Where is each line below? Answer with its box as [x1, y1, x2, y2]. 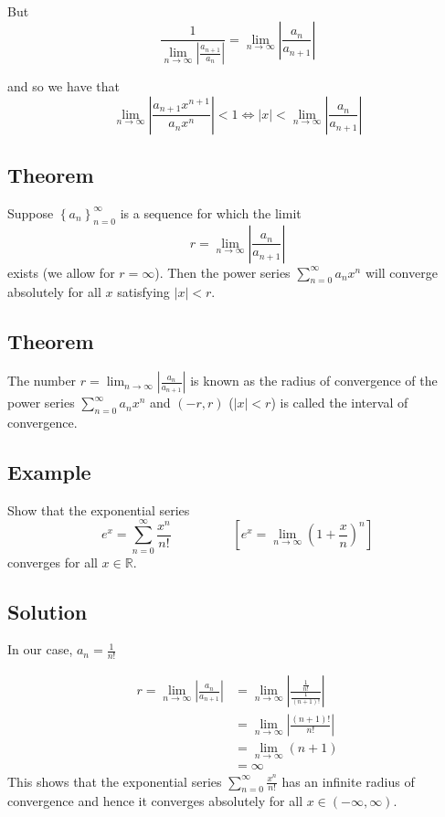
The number [7, 371, 77, 390]
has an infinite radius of [281, 771, 415, 790]
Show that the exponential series [7, 500, 190, 519]
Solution [7, 597, 88, 625]
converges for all [7, 552, 98, 571]
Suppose [7, 203, 54, 222]
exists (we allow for [7, 262, 115, 281]
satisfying [117, 282, 170, 302]
